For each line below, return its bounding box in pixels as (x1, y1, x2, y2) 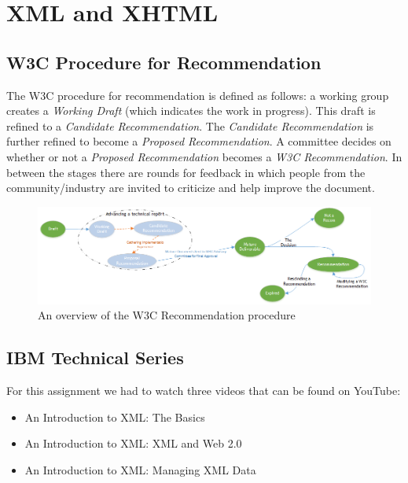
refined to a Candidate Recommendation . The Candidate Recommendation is (6, 117, 374, 134)
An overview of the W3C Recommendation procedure (38, 307, 296, 323)
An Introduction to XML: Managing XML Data (24, 461, 256, 477)
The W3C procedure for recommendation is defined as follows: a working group (6, 87, 389, 103)
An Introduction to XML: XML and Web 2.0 (24, 435, 242, 452)
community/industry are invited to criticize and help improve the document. (6, 179, 375, 196)
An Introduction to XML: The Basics (24, 408, 205, 425)
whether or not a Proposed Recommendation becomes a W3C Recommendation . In (6, 148, 402, 164)
